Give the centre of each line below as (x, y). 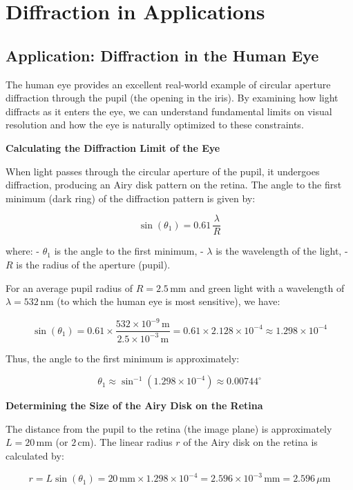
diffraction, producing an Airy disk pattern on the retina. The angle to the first (174, 185)
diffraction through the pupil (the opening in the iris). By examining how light (172, 98)
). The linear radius (131, 442)
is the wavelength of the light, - (282, 251)
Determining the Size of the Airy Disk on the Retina (134, 405)
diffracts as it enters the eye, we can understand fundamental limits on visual (169, 111)
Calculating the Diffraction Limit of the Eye (113, 147)
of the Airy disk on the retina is (250, 442)
